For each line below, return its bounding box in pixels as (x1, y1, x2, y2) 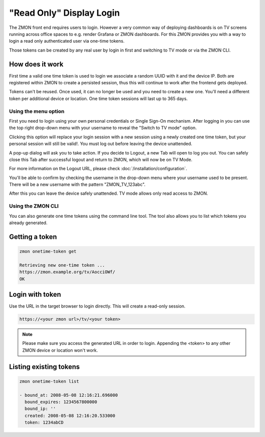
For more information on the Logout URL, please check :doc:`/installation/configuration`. (9, 166, 187, 172)
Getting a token (9, 232, 57, 241)
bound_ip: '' (25, 406, 56, 411)
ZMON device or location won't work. (22, 347, 98, 353)
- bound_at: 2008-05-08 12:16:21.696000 (19, 392, 118, 398)
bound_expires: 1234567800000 (25, 399, 98, 405)
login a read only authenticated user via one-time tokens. (9, 38, 125, 44)
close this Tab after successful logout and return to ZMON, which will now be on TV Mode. (9, 156, 192, 162)
